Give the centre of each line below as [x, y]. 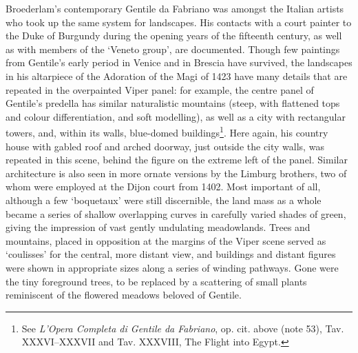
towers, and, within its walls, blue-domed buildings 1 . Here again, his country [167, 131]
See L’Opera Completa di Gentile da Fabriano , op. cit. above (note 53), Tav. [183, 328]
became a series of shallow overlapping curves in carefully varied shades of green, [176, 213]
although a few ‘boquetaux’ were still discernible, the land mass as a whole [164, 200]
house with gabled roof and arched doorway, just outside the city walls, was [165, 146]
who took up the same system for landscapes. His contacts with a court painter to [179, 22]
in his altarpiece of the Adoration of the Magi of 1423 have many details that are [177, 75]
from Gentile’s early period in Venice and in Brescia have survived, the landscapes [179, 62]
